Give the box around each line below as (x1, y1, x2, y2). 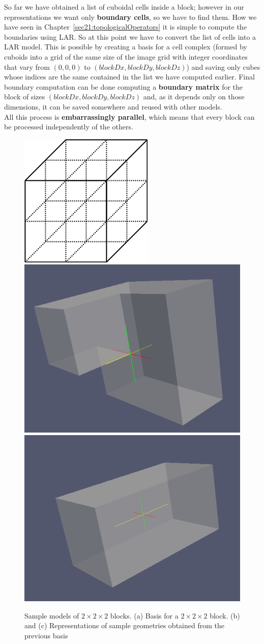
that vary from (4, 61, 50, 72)
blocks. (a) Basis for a (110, 610, 179, 621)
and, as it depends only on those (143, 91, 245, 102)
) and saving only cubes (186, 61, 260, 72)
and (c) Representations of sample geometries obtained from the (24, 620, 224, 631)
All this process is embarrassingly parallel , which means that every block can (4, 111, 255, 122)
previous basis (24, 630, 68, 640)
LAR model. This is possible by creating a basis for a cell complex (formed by (4, 41, 247, 52)
